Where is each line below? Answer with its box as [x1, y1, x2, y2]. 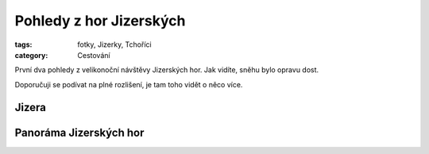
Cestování [77, 50, 110, 60]
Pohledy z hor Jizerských [14, 12, 186, 29]
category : [14, 50, 48, 60]
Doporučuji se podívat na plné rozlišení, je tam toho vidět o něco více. [14, 79, 243, 89]
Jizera [14, 100, 47, 114]
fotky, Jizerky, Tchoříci [77, 40, 152, 49]
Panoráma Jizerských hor [14, 125, 145, 139]
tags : [14, 40, 33, 49]
